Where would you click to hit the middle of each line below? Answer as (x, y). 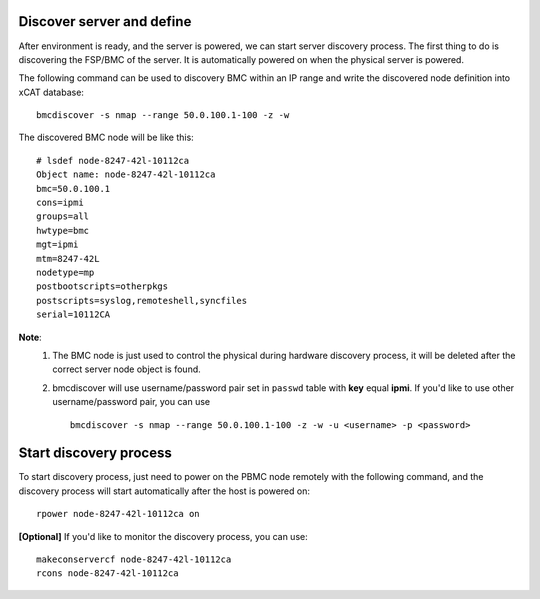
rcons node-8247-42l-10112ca (107, 573)
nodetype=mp (65, 272)
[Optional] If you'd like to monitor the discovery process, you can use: (163, 536)
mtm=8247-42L (68, 258)
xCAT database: (51, 92)
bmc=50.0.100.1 (73, 188)
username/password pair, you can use (131, 402)
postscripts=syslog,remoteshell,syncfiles (142, 300)
